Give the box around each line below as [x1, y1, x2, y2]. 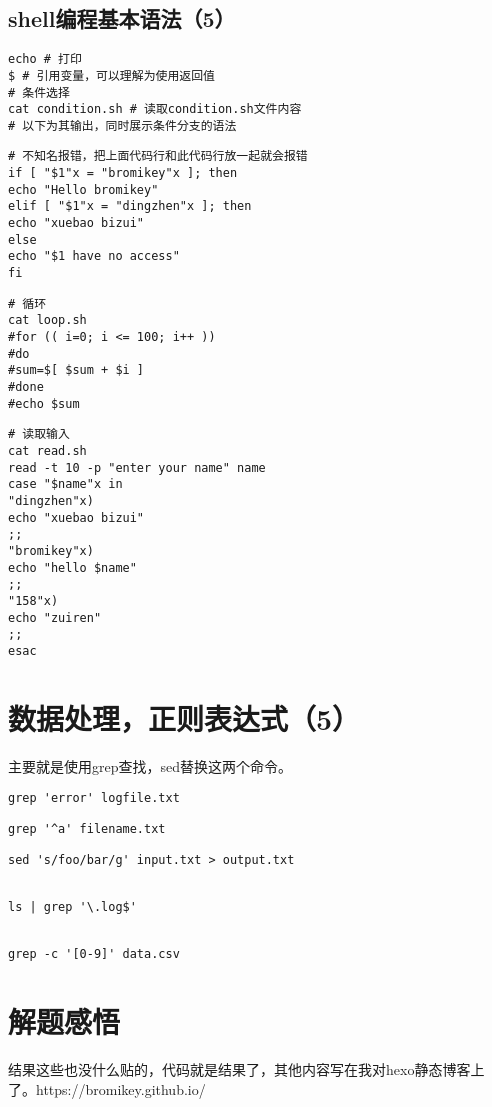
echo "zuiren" [8, 610, 102, 625]
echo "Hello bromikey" [8, 182, 159, 197]
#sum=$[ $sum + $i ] [8, 363, 145, 378]
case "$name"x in [8, 477, 123, 492]
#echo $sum [8, 396, 80, 411]
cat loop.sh [8, 313, 87, 328]
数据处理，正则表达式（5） [8, 697, 361, 738]
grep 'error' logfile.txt [8, 791, 180, 806]
